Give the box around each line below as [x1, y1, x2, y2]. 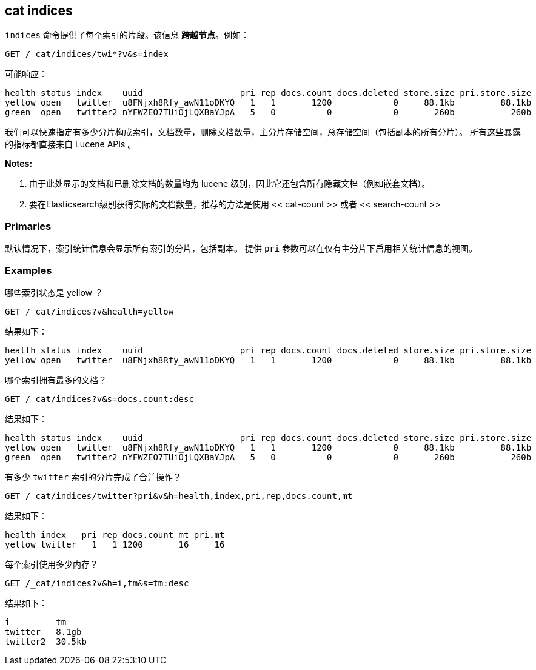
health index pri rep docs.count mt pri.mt [5, 529, 225, 540]
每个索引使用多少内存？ [5, 558, 98, 569]
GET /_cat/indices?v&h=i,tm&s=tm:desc [5, 578, 189, 588]
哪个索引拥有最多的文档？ [5, 374, 107, 385]
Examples [5, 264, 52, 276]
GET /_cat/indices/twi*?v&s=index [5, 49, 169, 59]
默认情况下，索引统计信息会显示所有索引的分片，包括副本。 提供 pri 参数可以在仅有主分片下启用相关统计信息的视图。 [5, 243, 478, 254]
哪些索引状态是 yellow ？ [5, 287, 104, 298]
